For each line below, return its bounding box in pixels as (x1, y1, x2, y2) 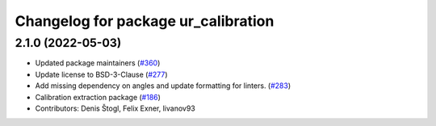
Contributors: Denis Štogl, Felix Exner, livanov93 (35, 103, 195, 113)
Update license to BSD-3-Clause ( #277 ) (35, 69, 169, 79)
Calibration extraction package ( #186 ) (35, 92, 161, 102)
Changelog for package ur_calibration (15, 12, 275, 30)
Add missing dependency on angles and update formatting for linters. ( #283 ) (35, 81, 291, 90)
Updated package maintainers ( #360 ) (35, 58, 161, 68)
